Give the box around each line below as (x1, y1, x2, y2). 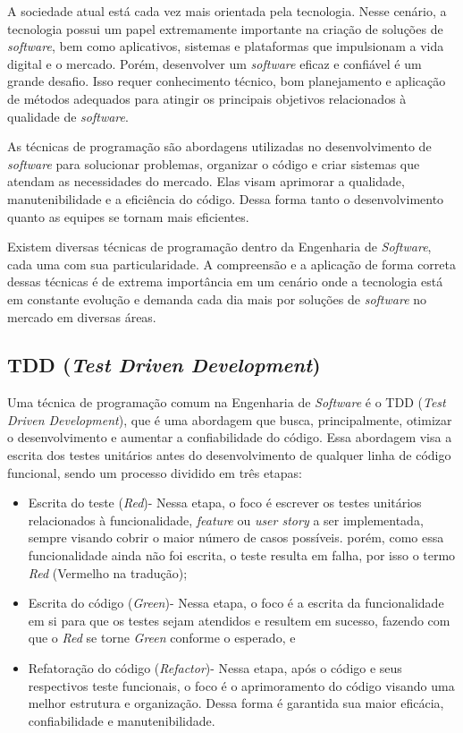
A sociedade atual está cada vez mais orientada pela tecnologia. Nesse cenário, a (7, 2, 447, 20)
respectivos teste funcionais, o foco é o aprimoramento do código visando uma (28, 676, 455, 695)
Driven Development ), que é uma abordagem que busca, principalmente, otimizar (7, 410, 452, 429)
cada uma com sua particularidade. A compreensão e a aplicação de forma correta (7, 254, 457, 273)
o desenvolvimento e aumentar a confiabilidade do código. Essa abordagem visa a (7, 428, 452, 447)
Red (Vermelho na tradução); (28, 563, 188, 582)
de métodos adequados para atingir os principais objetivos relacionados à (7, 89, 407, 107)
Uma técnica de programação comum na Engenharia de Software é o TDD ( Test (7, 393, 446, 412)
